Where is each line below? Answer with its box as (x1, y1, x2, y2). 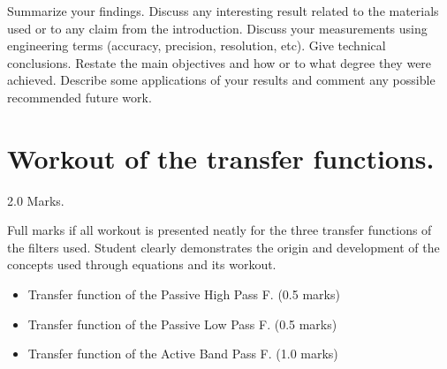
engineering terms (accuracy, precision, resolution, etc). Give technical (7, 36, 386, 55)
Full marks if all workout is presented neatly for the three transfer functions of (7, 221, 432, 239)
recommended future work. (7, 87, 152, 106)
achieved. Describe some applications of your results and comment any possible (7, 71, 436, 89)
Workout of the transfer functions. (7, 139, 435, 176)
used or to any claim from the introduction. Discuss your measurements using (7, 19, 428, 37)
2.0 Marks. (7, 191, 64, 209)
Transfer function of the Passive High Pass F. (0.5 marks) (27, 285, 340, 304)
